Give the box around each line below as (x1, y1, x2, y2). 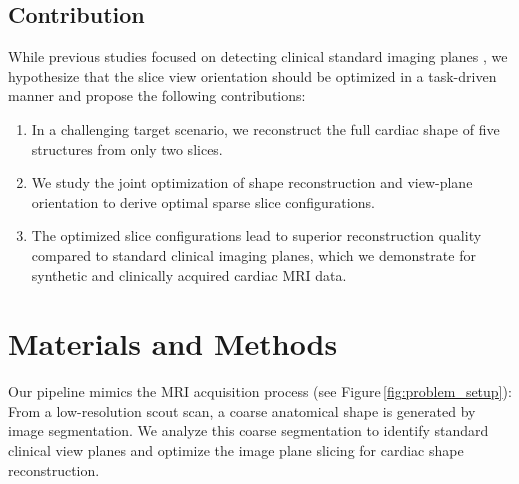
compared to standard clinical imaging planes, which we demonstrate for (31, 244, 476, 265)
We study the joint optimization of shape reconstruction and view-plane (31, 172, 473, 193)
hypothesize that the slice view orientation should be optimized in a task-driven (8, 65, 497, 86)
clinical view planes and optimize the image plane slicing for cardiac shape (8, 440, 464, 461)
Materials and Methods (8, 323, 338, 364)
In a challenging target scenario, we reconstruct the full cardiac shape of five (31, 118, 500, 139)
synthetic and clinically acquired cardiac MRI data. (31, 264, 347, 285)
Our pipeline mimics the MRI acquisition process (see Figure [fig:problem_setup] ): (8, 381, 512, 402)
